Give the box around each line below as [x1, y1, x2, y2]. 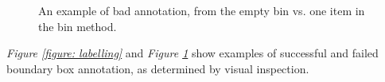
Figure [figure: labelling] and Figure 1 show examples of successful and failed [6, 45, 379, 61]
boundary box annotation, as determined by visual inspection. [6, 60, 309, 76]
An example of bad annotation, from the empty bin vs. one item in [38, 2, 365, 18]
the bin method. [38, 18, 117, 34]
